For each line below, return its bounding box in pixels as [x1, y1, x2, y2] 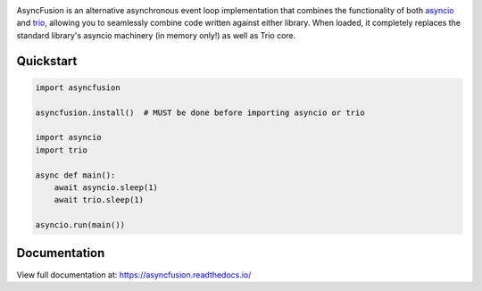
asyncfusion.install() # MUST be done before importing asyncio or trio [35, 107, 365, 118]
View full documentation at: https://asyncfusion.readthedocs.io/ [16, 269, 252, 280]
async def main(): [35, 170, 116, 180]
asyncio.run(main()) [35, 220, 125, 230]
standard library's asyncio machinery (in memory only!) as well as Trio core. [16, 29, 296, 40]
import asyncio [35, 132, 102, 143]
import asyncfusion [35, 82, 120, 93]
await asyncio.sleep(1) [54, 182, 158, 192]
